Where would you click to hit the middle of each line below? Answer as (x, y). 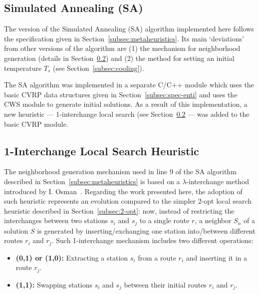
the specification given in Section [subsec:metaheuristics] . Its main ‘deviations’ (124, 38)
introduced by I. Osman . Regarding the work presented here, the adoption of (123, 191)
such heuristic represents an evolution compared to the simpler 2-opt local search (128, 201)
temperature (23, 68)
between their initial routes (165, 284)
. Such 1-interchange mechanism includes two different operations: (152, 240)
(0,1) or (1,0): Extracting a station (72, 257)
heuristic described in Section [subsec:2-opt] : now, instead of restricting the (119, 210)
